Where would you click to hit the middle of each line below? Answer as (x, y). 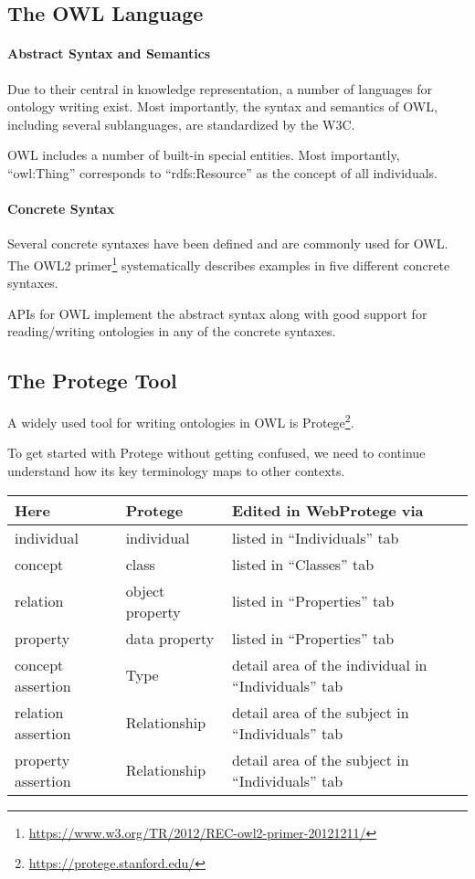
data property (170, 638)
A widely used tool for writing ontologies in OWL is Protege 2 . (181, 421)
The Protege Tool (92, 381)
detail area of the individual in (330, 664)
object (145, 590)
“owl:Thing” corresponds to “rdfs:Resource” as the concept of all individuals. (222, 172)
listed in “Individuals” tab (316, 537)
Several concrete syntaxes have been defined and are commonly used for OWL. (228, 244)
